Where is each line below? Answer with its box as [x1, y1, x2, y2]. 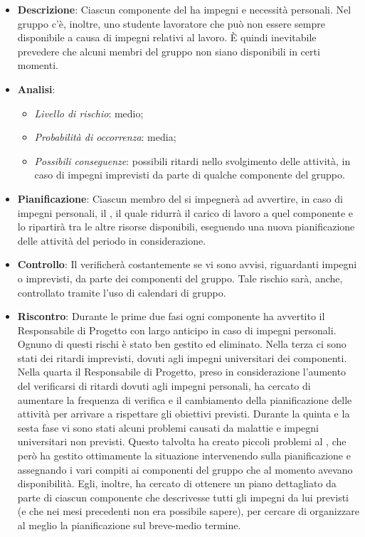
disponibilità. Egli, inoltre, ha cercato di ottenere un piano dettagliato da [17, 476, 337, 491]
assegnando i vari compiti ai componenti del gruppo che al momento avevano [17, 462, 353, 477]
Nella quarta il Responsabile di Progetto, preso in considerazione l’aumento [17, 364, 347, 379]
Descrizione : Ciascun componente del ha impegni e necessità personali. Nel [17, 2, 351, 16]
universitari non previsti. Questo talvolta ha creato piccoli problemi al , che [17, 434, 347, 449]
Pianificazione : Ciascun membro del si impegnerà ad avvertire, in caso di [17, 191, 343, 206]
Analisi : [17, 81, 55, 96]
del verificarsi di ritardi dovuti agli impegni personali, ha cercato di [17, 378, 311, 393]
